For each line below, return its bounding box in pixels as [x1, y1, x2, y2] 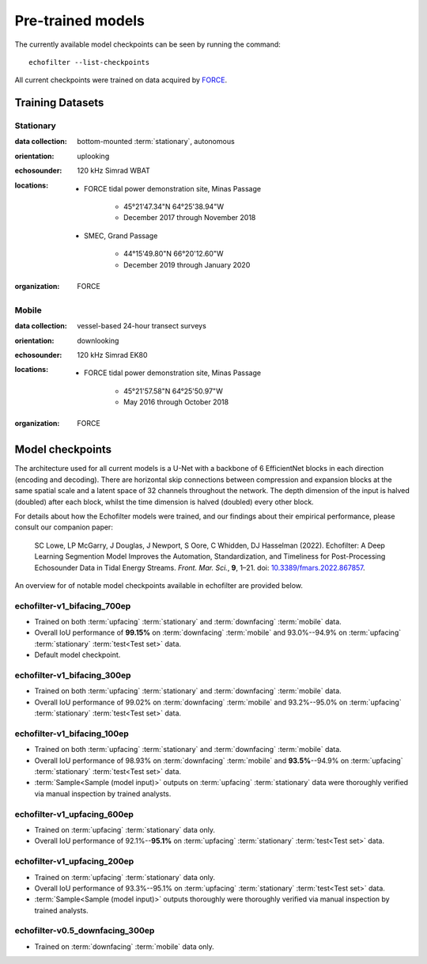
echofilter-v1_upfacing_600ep [14, 808, 134, 819]
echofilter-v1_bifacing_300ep [14, 670, 131, 681]
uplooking [77, 151, 110, 161]
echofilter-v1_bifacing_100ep [14, 728, 130, 739]
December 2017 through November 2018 [123, 213, 256, 222]
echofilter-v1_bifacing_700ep [14, 600, 131, 611]
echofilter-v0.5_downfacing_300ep [14, 925, 155, 936]
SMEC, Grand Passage [84, 230, 158, 241]
